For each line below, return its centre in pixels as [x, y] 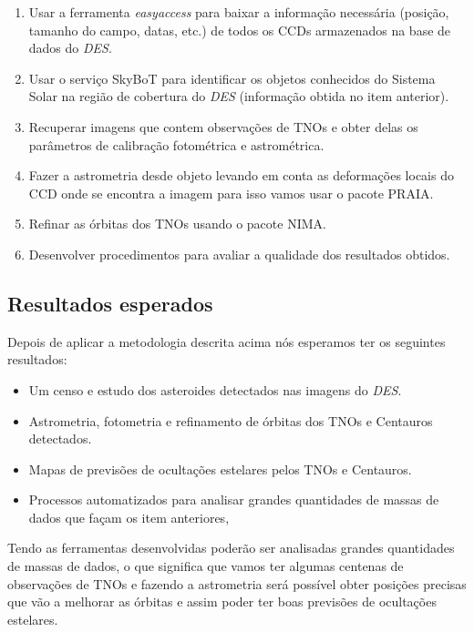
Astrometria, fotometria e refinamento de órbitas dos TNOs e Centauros [231, 420]
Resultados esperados [110, 303]
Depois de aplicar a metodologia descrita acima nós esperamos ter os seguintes [227, 341]
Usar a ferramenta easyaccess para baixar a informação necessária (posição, [239, 12]
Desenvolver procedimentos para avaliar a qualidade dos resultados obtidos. [239, 254]
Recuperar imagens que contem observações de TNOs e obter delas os [223, 126]
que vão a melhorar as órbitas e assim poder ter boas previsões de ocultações [222, 601]
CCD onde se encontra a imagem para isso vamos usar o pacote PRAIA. [231, 193]
